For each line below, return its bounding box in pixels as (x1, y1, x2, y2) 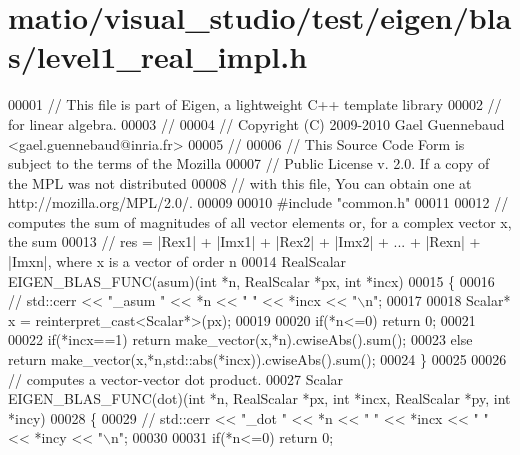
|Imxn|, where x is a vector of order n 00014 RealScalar (8, 251, 347, 272)
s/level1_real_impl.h (8, 36, 308, 77)
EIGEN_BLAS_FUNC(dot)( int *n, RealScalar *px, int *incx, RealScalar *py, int (8, 388, 511, 409)
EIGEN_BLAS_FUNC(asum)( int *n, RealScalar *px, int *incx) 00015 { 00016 (8, 270, 495, 291)
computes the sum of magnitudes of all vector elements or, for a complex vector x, (8, 211, 512, 232)
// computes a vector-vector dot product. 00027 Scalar (8, 368, 344, 389)
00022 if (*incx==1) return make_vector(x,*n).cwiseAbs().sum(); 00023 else (8, 329, 473, 350)
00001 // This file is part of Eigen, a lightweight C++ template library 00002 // (8, 94, 502, 115)
